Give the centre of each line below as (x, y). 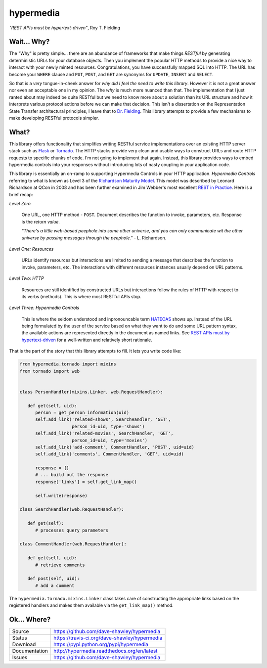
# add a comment (55, 585)
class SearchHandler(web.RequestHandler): (72, 510)
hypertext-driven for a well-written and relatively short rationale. (87, 340)
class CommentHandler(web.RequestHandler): (73, 544)
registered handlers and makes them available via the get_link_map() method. (91, 605)
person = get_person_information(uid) (82, 412)
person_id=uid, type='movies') (110, 440)
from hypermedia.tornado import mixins (68, 364)
